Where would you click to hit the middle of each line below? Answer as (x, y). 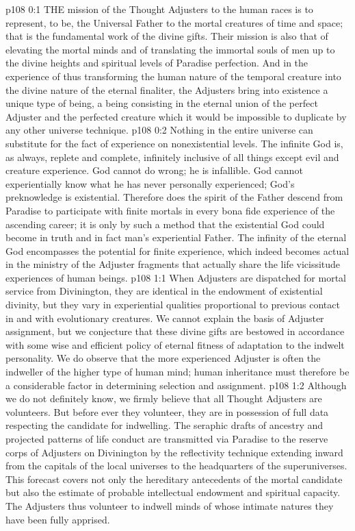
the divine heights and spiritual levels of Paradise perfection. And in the (157, 63)
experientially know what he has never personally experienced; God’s (150, 183)
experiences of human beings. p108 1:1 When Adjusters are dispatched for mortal (176, 277)
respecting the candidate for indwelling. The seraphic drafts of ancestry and (165, 425)
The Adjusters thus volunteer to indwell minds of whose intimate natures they (170, 505)
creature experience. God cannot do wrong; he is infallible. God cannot (154, 170)
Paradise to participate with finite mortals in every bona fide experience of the (170, 210)
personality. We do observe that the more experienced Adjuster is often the (163, 358)
